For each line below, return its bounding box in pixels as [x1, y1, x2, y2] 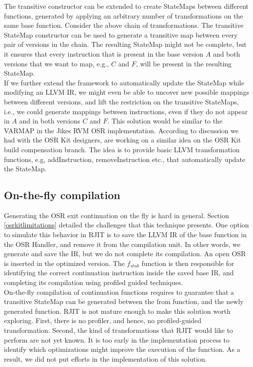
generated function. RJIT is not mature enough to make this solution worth [4, 306, 231, 316]
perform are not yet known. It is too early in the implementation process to [4, 334, 230, 345]
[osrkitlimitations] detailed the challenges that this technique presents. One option [4, 220, 249, 230]
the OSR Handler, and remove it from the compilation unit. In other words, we [4, 239, 241, 249]
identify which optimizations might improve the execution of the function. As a [4, 344, 240, 354]
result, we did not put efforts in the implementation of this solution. [4, 353, 207, 364]
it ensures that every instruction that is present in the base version [4, 48, 204, 59]
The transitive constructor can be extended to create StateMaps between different [4, 1, 249, 11]
